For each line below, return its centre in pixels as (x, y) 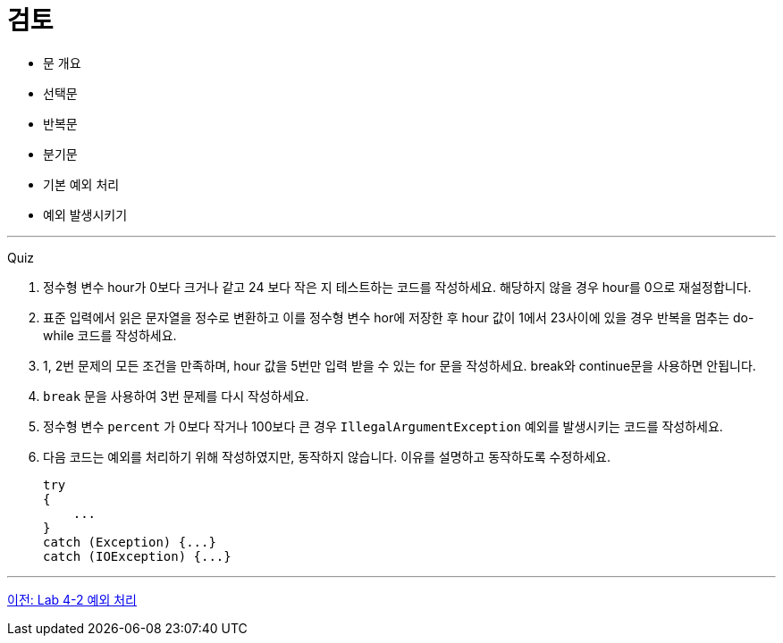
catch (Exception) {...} (130, 542)
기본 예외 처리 (81, 184)
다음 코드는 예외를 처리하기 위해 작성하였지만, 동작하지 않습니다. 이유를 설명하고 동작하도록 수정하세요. (327, 456)
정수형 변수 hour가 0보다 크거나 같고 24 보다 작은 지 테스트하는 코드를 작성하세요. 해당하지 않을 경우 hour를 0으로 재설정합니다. (397, 287)
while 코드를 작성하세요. (110, 335)
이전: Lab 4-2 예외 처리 (72, 599)
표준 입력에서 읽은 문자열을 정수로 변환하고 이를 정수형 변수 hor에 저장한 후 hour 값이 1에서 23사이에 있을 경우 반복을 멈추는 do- (399, 317)
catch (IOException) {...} (137, 556)
